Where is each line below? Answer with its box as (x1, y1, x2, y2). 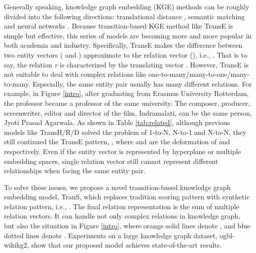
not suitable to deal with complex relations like (4, 69, 146, 79)
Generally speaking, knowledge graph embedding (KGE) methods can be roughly (4, 1, 250, 11)
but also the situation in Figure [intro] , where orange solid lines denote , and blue (4, 221, 251, 231)
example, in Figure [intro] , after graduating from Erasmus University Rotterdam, (4, 88, 249, 98)
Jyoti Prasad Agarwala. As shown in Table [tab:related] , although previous (4, 117, 230, 127)
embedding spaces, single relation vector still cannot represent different (4, 156, 219, 166)
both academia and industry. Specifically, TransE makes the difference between (4, 40, 243, 50)
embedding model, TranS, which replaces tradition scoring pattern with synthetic (4, 191, 250, 202)
